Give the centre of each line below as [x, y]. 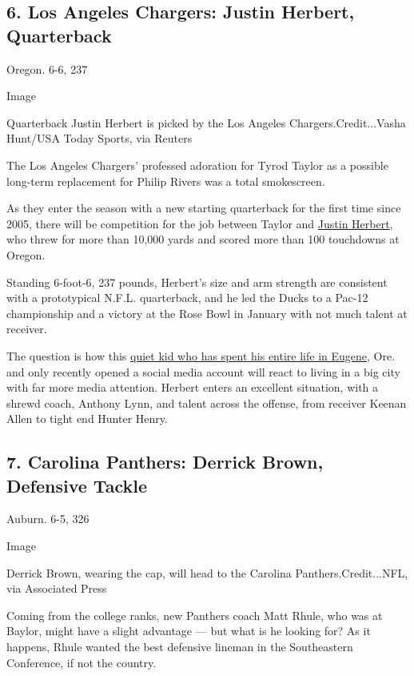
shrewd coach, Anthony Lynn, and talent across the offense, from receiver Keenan [207, 402]
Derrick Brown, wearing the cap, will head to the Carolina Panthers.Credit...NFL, [207, 572]
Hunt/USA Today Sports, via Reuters [100, 138]
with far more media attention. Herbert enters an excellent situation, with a [193, 387]
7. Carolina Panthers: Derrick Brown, [165, 462]
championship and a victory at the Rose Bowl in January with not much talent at [207, 313]
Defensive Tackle [77, 485]
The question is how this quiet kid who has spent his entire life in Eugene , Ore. [201, 355]
